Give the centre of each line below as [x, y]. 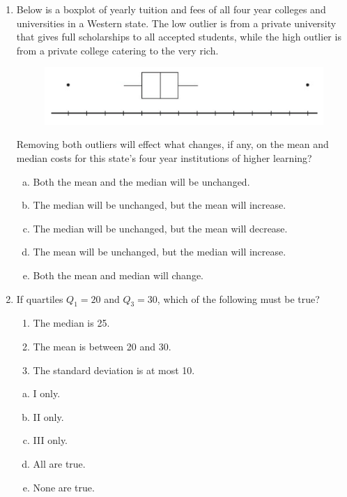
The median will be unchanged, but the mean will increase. [160, 205]
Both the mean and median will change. [118, 275]
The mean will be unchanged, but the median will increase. [160, 252]
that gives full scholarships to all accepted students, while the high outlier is [179, 37]
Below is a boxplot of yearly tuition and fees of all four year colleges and [171, 9]
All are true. [59, 463]
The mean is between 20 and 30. [102, 346]
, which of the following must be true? [238, 298]
